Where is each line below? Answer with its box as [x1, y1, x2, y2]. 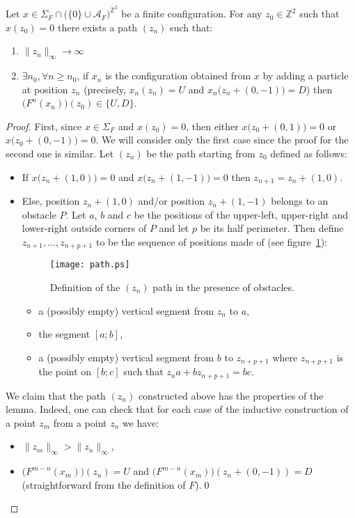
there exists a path [58, 19, 138, 34]
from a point [53, 415, 107, 430]
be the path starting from [146, 146, 255, 161]
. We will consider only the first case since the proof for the [95, 132, 349, 147]
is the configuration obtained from [105, 68, 251, 83]
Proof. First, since [6, 118, 82, 133]
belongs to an [271, 194, 329, 208]
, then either [186, 118, 239, 133]
